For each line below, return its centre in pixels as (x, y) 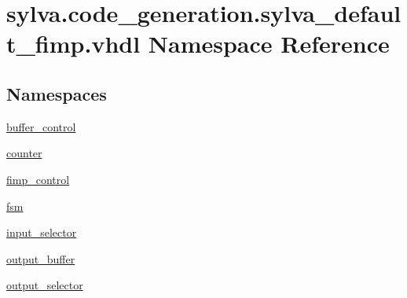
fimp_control (38, 179)
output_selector (45, 285)
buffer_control (41, 126)
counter (24, 153)
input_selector (42, 232)
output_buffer (41, 258)
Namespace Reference (269, 44)
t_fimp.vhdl (73, 44)
